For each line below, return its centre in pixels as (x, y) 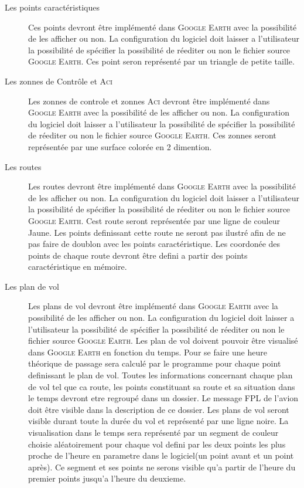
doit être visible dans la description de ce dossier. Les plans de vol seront (159, 409)
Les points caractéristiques (52, 7)
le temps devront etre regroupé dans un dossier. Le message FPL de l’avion (163, 398)
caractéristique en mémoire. (78, 267)
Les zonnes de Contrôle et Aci (59, 81)
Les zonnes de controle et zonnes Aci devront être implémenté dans (149, 101)
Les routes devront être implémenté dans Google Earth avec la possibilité (162, 186)
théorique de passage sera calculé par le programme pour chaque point (155, 363)
